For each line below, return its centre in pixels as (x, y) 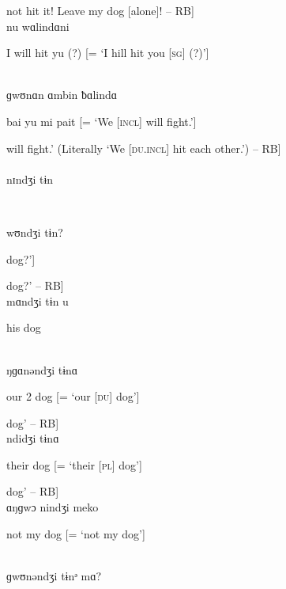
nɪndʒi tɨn (30, 179)
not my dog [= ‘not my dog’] (76, 533)
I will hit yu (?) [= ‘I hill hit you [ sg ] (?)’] (108, 53)
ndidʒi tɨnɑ (33, 438)
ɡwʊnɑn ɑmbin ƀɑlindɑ (62, 95)
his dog (24, 327)
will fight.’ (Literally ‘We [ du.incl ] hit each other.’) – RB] (144, 148)
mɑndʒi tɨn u (38, 300)
